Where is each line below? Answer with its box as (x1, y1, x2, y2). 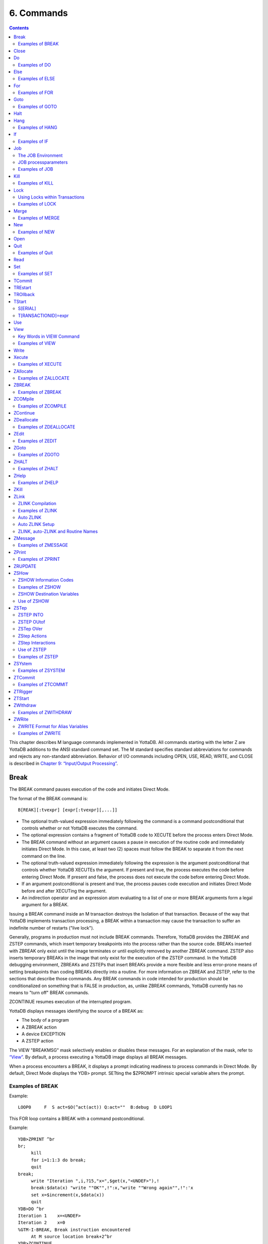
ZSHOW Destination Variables (18, 591, 79, 597)
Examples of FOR (18, 90, 54, 96)
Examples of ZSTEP (18, 653, 59, 659)
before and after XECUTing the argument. (21, 888, 107, 894)
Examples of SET (18, 271, 53, 277)
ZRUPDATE (13, 563, 37, 569)
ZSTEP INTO (18, 612, 44, 618)
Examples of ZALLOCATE (18, 375, 69, 381)
